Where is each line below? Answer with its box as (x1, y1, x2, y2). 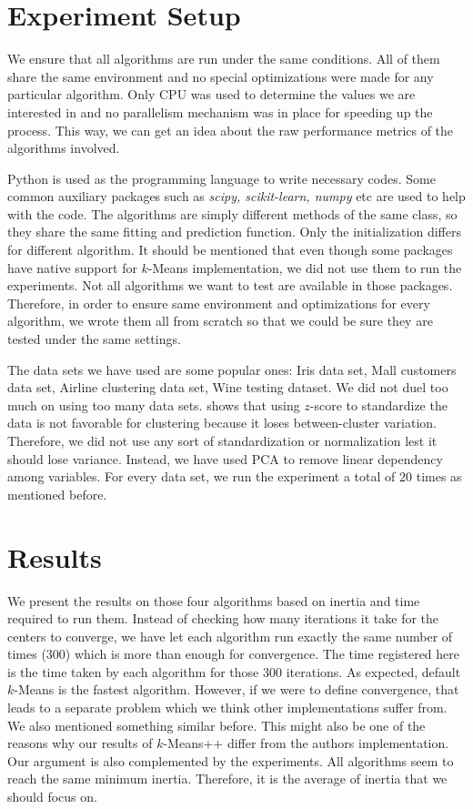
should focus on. (7, 787, 97, 806)
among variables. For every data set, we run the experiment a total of (7, 467, 396, 486)
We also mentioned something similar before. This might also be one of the (7, 715, 426, 734)
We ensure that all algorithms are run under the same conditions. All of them (7, 49, 440, 68)
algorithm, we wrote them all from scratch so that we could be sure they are (7, 311, 433, 330)
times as (416, 467, 462, 486)
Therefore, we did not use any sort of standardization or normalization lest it (7, 431, 438, 450)
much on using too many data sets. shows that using (7, 395, 300, 414)
